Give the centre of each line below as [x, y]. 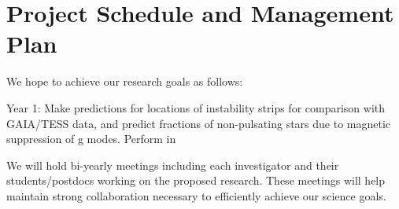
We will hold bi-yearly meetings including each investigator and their [173, 165]
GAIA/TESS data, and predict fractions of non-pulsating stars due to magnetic [199, 123]
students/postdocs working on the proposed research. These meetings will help [196, 180]
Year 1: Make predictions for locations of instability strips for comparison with [196, 107]
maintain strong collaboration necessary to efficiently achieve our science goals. [196, 195]
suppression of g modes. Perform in [91, 139]
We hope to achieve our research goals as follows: [125, 81]
